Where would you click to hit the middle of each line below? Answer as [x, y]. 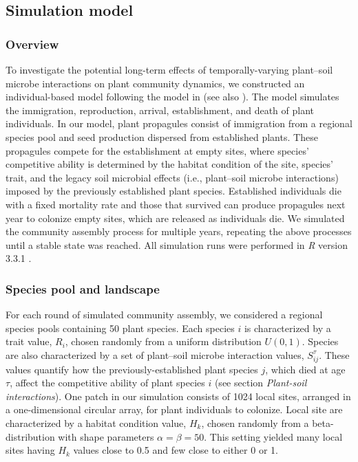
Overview [32, 44]
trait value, [29, 341]
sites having [30, 450]
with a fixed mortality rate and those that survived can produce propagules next [176, 204]
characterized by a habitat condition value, [96, 423]
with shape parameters [106, 436]
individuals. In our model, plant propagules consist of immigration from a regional [179, 123]
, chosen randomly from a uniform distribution [163, 341]
